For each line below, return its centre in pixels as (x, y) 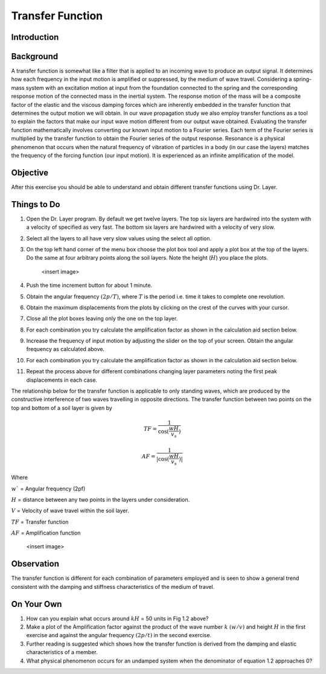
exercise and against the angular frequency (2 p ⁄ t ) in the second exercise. (119, 635)
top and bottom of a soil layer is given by (62, 408)
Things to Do (36, 204)
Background (35, 56)
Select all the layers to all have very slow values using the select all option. (119, 238)
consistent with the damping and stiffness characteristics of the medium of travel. (113, 586)
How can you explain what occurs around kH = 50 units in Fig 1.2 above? (117, 618)
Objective (30, 172)
